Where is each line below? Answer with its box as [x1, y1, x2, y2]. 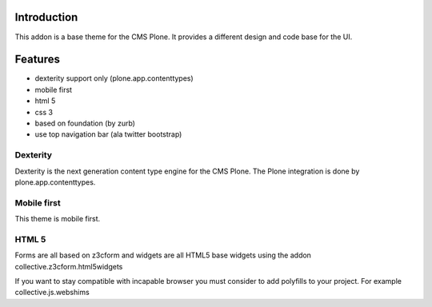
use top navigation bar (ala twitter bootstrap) [34, 130, 182, 139]
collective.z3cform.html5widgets [14, 261, 123, 271]
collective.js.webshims [14, 288, 90, 297]
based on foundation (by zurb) [34, 118, 136, 128]
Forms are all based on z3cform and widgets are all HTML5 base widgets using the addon [14, 250, 312, 260]
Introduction [14, 10, 78, 24]
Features [14, 53, 60, 66]
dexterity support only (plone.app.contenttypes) [34, 74, 194, 83]
